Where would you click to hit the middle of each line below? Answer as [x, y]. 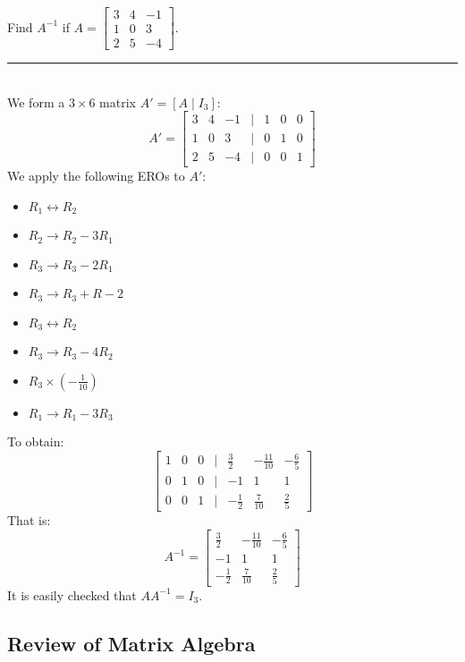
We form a [36, 102]
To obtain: [36, 441]
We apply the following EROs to [96, 176]
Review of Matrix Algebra [131, 643]
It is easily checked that [72, 594]
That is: [29, 520]
